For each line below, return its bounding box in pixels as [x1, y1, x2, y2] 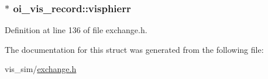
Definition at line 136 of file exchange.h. [5, 24, 147, 36]
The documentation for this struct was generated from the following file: [5, 43, 264, 55]
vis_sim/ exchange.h [5, 63, 77, 75]
